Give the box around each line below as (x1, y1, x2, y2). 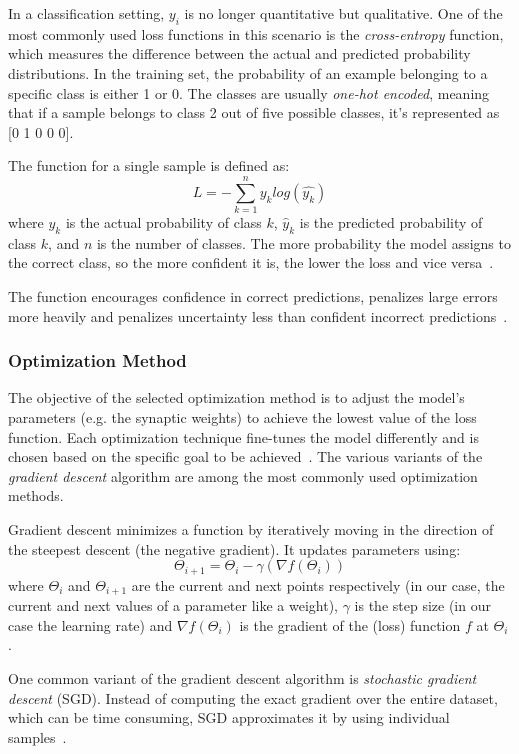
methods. (8, 485, 64, 506)
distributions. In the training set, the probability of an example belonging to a (8, 62, 488, 83)
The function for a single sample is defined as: (8, 155, 290, 176)
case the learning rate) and (8, 614, 173, 635)
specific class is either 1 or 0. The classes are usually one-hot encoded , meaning (8, 82, 490, 103)
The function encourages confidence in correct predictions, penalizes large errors (8, 286, 498, 307)
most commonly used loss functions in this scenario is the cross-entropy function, (8, 23, 504, 44)
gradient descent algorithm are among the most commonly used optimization (8, 465, 478, 486)
